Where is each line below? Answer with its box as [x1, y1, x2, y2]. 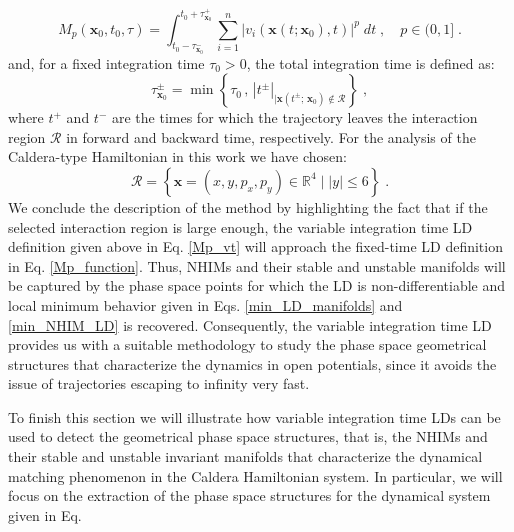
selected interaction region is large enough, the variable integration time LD [8, 216, 473, 237]
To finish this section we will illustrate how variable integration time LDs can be [8, 406, 501, 427]
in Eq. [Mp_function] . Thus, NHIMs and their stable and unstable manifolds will [8, 255, 506, 276]
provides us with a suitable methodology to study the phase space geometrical [8, 334, 487, 355]
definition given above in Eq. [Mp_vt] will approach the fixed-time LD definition [8, 236, 503, 257]
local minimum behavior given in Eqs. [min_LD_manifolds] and [8, 294, 403, 315]
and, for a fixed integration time [8, 52, 205, 73]
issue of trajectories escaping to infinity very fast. [8, 373, 310, 394]
